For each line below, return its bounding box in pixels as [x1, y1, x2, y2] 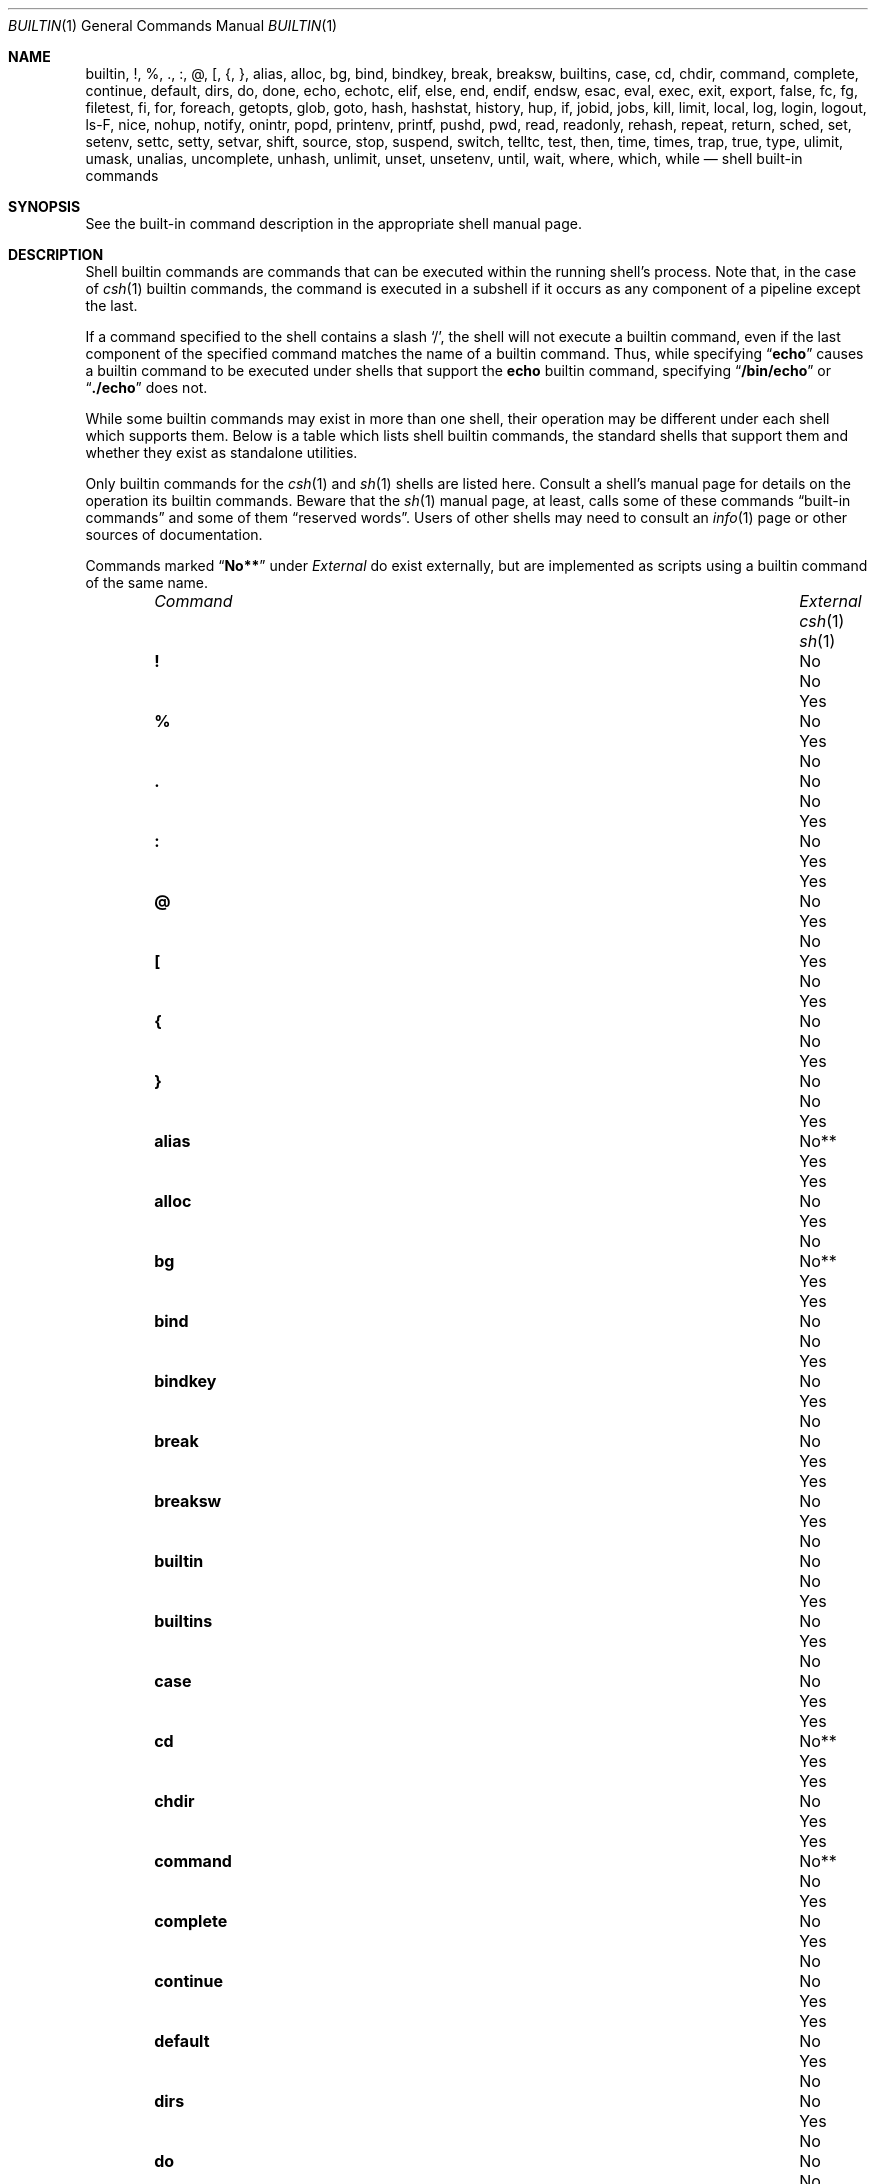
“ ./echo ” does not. [85, 379, 208, 396]
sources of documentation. [85, 526, 263, 543]
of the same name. [85, 574, 209, 591]
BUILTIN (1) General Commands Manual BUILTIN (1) [8, 17, 338, 34]
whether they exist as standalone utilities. [85, 444, 358, 461]
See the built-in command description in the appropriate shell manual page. [85, 215, 582, 232]
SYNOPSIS [8, 198, 81, 215]
